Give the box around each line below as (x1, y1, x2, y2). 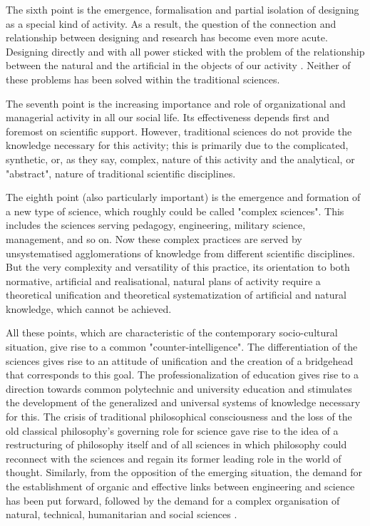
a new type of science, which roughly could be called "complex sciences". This (6, 203, 344, 218)
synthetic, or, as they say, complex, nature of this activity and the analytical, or (6, 151, 355, 166)
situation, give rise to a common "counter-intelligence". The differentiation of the (6, 339, 358, 354)
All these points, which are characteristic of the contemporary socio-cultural (6, 325, 338, 340)
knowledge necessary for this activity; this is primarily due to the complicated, (6, 138, 349, 153)
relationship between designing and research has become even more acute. (6, 30, 328, 45)
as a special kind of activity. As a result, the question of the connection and (6, 16, 336, 31)
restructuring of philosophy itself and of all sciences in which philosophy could (6, 437, 347, 452)
